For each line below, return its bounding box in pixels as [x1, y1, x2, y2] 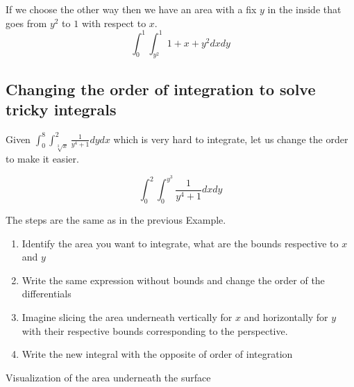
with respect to [81, 15, 146, 30]
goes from [6, 15, 47, 30]
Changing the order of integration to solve [6, 78, 316, 99]
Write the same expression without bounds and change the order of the [22, 272, 325, 287]
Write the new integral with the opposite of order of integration [22, 347, 293, 361]
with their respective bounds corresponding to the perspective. [22, 323, 288, 338]
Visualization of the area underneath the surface [6, 370, 211, 384]
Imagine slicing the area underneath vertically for [22, 309, 233, 324]
